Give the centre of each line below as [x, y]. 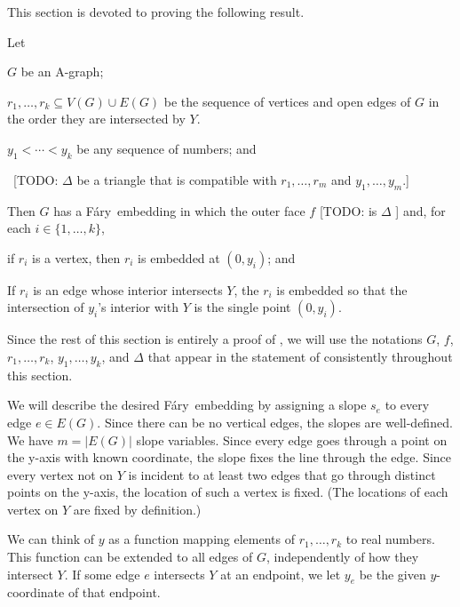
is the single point [242, 307]
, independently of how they [342, 557]
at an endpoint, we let [281, 574]
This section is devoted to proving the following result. [156, 12]
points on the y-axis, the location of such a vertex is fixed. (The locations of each [228, 492]
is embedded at [179, 257]
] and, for [420, 210]
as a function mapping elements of [202, 539]
